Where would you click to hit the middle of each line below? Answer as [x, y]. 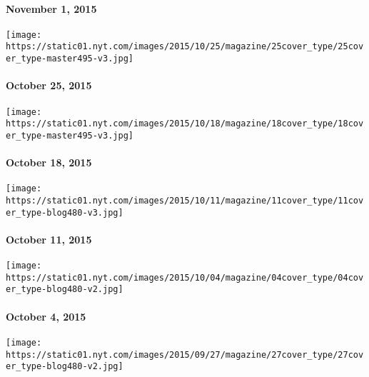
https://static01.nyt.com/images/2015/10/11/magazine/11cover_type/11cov [185, 200]
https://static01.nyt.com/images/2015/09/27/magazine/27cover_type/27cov [185, 355]
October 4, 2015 [46, 316]
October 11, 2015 [49, 239]
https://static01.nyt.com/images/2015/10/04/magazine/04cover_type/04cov [185, 277]
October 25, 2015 [49, 85]
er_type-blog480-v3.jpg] [65, 212]
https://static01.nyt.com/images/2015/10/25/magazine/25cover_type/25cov [185, 47]
